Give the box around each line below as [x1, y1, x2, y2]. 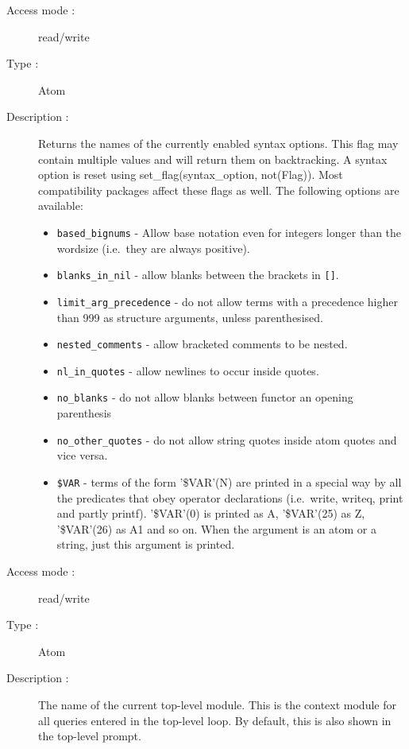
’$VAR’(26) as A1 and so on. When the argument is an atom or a [56, 520, 377, 537]
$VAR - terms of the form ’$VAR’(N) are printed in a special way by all [56, 473, 402, 490]
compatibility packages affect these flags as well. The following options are [38, 181, 399, 198]
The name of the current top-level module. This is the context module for [38, 696, 396, 712]
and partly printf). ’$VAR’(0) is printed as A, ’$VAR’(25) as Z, [56, 505, 365, 522]
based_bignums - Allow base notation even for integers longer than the [56, 223, 402, 240]
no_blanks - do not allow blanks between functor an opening [56, 389, 353, 406]
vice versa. [56, 447, 108, 464]
